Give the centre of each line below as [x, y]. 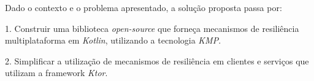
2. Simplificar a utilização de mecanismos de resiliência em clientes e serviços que [157, 60]
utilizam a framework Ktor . [56, 73]
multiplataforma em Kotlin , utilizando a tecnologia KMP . [113, 40]
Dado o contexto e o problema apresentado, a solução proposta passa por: [144, 7]
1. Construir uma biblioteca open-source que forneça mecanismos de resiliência [152, 28]
